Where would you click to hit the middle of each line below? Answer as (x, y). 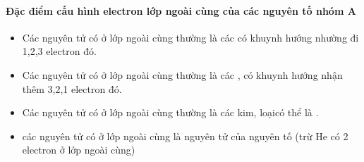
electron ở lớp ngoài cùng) (79, 150)
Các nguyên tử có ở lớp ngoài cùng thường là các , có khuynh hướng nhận (182, 74)
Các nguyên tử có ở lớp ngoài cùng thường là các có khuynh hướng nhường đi (190, 37)
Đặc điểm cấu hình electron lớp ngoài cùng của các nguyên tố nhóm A (181, 10)
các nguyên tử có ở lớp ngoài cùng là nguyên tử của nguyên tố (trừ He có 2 (185, 136)
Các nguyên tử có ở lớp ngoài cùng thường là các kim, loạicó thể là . (170, 112)
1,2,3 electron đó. (59, 51)
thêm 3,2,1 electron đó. (72, 88)
